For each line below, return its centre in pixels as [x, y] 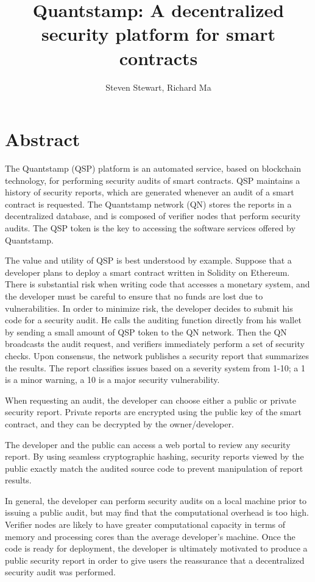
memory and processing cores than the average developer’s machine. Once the [150, 536]
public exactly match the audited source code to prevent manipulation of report [154, 468]
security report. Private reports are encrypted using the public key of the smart [153, 412]
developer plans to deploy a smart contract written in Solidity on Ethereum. [147, 272]
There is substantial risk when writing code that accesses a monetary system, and [157, 284]
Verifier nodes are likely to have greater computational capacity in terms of [145, 524]
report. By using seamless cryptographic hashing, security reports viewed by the [154, 456]
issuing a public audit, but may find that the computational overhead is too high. [157, 512]
